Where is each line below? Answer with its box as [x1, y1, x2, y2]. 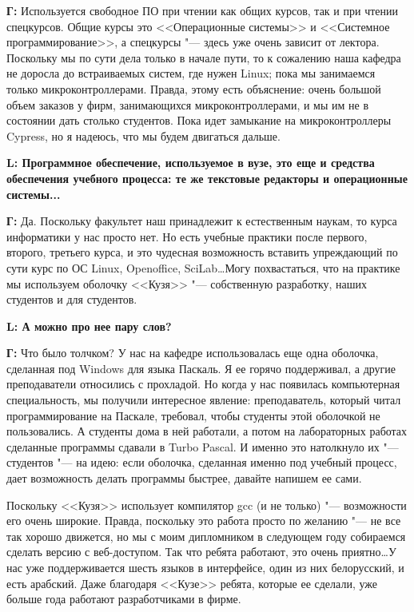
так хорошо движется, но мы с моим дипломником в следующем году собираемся [6, 527, 406, 544]
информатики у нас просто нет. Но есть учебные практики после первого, [6, 228, 368, 244]
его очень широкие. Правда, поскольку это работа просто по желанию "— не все [6, 512, 401, 529]
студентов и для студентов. [6, 291, 137, 308]
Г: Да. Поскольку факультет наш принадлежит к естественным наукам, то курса [6, 213, 397, 229]
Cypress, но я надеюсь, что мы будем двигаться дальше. [6, 127, 281, 144]
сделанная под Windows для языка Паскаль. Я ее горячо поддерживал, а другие [6, 360, 396, 376]
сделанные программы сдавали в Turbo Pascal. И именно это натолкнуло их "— [6, 438, 399, 455]
